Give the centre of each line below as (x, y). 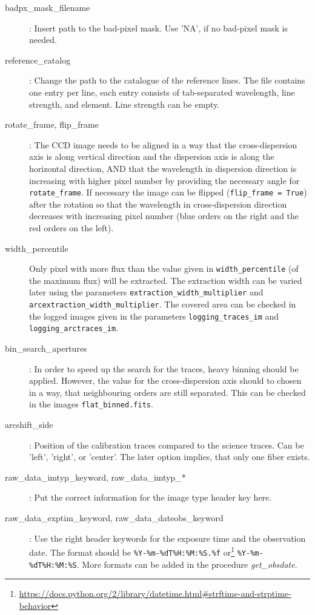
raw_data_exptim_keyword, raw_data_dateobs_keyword (114, 518)
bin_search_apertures (46, 348)
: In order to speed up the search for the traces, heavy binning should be (164, 368)
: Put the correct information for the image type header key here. (151, 497)
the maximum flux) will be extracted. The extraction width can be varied (166, 280)
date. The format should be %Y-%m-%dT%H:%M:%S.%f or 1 (132, 551)
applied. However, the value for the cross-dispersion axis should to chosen (165, 380)
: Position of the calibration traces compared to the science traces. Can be (167, 445)
